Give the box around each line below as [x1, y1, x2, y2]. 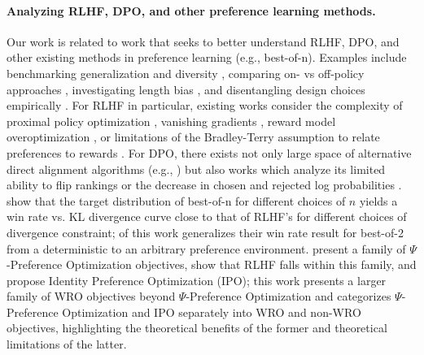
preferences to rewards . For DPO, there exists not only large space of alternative [7, 144, 412, 161]
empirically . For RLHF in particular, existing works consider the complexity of [7, 97, 403, 114]
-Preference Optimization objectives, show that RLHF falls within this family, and [7, 256, 417, 273]
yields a [359, 192, 398, 209]
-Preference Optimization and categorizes [186, 288, 391, 305]
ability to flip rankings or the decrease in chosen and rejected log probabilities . [7, 176, 402, 193]
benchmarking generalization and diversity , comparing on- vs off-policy [7, 64, 365, 81]
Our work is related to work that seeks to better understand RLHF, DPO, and [7, 32, 400, 50]
